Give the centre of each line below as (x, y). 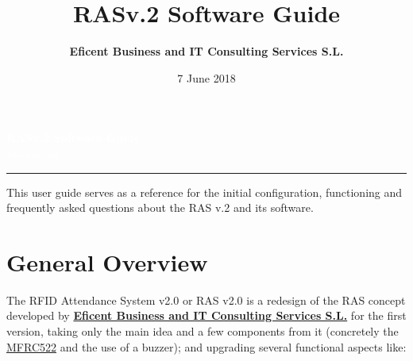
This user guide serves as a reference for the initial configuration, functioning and (205, 192)
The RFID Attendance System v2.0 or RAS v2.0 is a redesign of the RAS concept (206, 300)
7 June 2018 (206, 77)
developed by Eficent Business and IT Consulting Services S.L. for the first (206, 315)
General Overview (107, 261)
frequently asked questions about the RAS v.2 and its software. (160, 207)
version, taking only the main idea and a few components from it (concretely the (203, 331)
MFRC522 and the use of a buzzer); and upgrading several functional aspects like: (206, 346)
